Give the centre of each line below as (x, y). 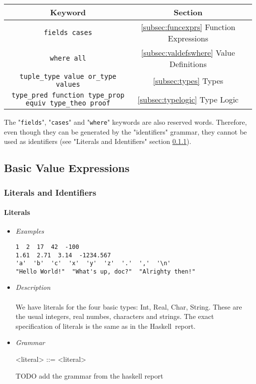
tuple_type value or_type (68, 76)
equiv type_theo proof (68, 103)
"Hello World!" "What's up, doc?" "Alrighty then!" (105, 271)
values (68, 84)
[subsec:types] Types (188, 80)
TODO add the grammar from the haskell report (89, 375)
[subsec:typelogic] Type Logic (188, 99)
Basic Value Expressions (67, 168)
